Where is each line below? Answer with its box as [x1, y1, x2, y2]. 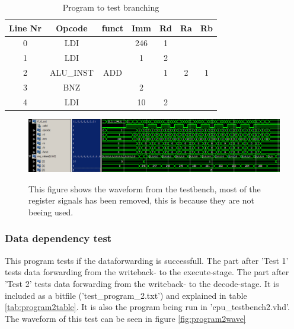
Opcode [56, 21, 88, 34]
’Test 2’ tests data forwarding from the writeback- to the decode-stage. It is [5, 277, 279, 289]
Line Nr [9, 21, 42, 34]
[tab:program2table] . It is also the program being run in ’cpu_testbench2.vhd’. [5, 301, 290, 313]
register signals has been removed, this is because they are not [28, 194, 254, 207]
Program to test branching [62, 1, 159, 13]
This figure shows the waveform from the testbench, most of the [28, 182, 261, 195]
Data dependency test [5, 231, 112, 246]
